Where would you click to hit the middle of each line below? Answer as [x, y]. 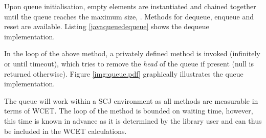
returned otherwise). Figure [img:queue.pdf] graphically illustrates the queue [124, 73]
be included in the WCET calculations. [65, 131]
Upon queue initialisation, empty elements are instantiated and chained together [130, 6]
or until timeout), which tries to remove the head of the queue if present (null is [129, 63]
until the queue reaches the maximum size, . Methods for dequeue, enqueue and [129, 16]
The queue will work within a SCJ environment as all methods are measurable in [131, 100]
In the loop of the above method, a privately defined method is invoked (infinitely [132, 53]
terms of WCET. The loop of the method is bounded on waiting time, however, [129, 111]
